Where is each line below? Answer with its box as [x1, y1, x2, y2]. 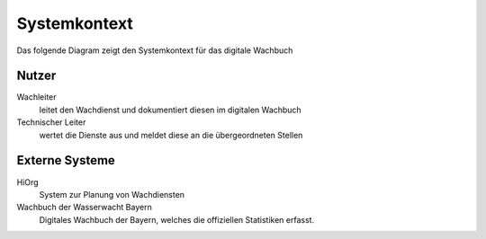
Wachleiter [16, 92, 58, 102]
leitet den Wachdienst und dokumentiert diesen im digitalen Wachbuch [39, 104, 301, 115]
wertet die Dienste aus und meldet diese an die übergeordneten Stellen [39, 129, 303, 140]
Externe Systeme [16, 153, 116, 168]
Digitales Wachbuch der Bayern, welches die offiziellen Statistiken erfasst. [39, 214, 315, 225]
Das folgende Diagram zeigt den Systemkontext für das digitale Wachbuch [16, 45, 293, 56]
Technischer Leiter [16, 117, 86, 128]
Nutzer [16, 68, 57, 84]
